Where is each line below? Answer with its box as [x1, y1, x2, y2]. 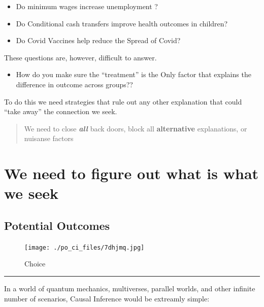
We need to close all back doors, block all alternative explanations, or [24, 123, 247, 133]
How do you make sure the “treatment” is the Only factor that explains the [16, 69, 251, 80]
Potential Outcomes [4, 217, 110, 233]
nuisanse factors [24, 133, 74, 144]
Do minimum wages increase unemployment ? [16, 1, 158, 11]
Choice [24, 258, 46, 269]
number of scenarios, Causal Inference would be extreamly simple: [4, 293, 210, 303]
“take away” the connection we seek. [4, 106, 117, 117]
